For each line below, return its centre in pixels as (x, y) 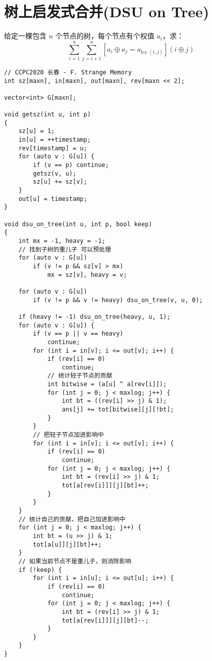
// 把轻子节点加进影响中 (68, 435)
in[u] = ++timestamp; (55, 140)
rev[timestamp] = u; (53, 148)
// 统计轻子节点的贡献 (80, 376)
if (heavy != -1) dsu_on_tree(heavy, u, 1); (94, 317)
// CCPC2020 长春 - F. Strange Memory (68, 72)
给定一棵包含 (25, 36)
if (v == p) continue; (71, 165)
